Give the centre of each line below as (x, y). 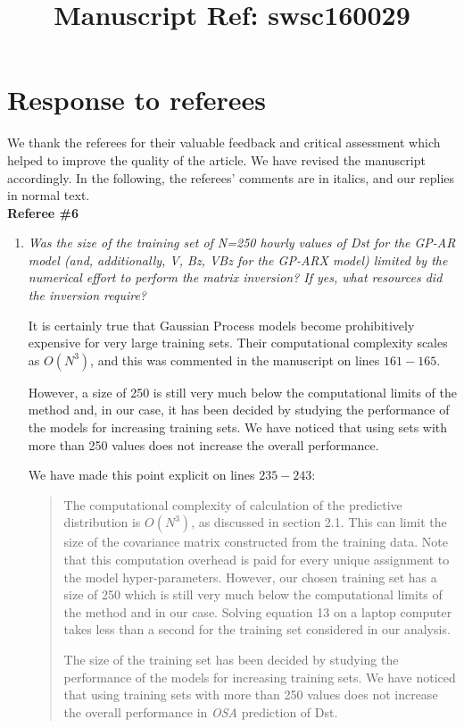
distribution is (102, 522)
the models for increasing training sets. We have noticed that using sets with (238, 427)
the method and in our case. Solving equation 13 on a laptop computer (258, 611)
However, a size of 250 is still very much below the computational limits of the (243, 392)
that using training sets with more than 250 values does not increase (251, 695)
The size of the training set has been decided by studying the (231, 659)
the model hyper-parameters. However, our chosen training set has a (250, 577)
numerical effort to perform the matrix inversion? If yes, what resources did (235, 277)
